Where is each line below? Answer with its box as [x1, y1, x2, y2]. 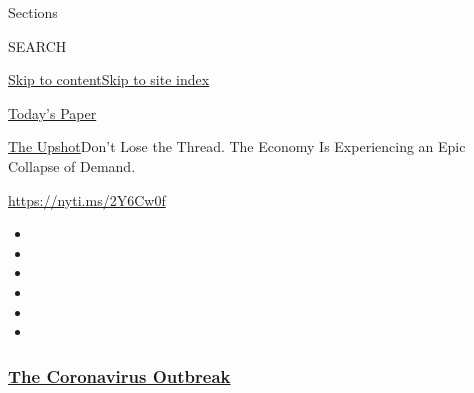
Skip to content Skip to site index [8, 69, 210, 90]
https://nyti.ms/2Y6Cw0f [8, 189, 166, 210]
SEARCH [8, 35, 67, 56]
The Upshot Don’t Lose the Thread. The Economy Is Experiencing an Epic [8, 136, 466, 157]
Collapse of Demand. [8, 155, 136, 176]
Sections [8, 2, 58, 22]
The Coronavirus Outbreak [8, 363, 231, 388]
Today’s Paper [8, 102, 97, 123]
